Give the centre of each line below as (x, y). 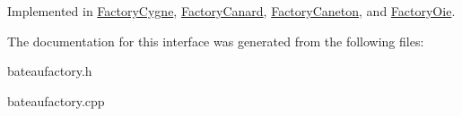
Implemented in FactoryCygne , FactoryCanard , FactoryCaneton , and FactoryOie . (231, 11)
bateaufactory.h (50, 71)
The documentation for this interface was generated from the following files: (216, 41)
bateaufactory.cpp (56, 100)
